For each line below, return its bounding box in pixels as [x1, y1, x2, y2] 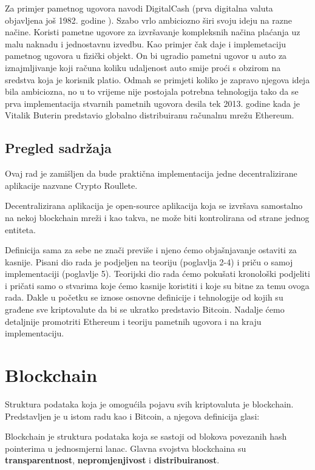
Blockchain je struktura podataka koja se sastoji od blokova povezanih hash [5, 430, 287, 443]
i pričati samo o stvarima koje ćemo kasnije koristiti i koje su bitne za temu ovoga [5, 279, 310, 291]
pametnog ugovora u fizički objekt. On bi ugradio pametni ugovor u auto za [5, 49, 287, 62]
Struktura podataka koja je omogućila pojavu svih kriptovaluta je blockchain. [5, 397, 294, 410]
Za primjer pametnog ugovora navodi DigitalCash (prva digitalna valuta [5, 2, 273, 14]
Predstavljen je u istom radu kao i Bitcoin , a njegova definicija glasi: [5, 409, 260, 422]
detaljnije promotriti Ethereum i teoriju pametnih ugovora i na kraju [5, 315, 262, 327]
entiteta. [5, 223, 36, 236]
